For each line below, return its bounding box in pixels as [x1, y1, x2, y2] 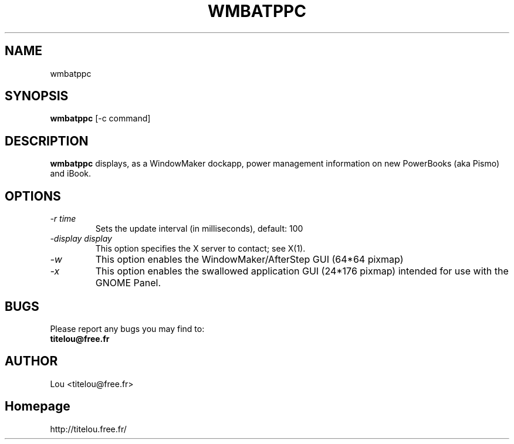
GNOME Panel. [95, 277, 161, 289]
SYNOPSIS [5, 89, 69, 104]
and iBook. [50, 168, 92, 179]
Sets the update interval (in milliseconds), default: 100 [95, 223, 303, 234]
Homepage [5, 399, 70, 414]
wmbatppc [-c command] [50, 113, 151, 124]
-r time [50, 213, 76, 224]
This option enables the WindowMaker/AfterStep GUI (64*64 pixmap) [95, 253, 404, 266]
